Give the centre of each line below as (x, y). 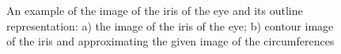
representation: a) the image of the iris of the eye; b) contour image (170, 25)
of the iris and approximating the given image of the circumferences (170, 41)
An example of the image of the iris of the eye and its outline (155, 10)
